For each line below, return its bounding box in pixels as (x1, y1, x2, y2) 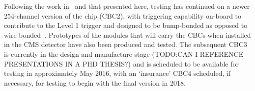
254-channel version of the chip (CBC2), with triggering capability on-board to (4, 10, 242, 21)
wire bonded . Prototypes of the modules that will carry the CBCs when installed (4, 29, 251, 40)
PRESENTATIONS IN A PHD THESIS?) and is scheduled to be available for (4, 58, 239, 68)
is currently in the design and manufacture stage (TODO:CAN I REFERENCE (4, 48, 244, 59)
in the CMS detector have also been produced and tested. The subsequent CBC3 (4, 39, 247, 49)
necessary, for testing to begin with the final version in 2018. (4, 77, 186, 88)
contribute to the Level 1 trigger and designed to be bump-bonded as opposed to (4, 20, 248, 30)
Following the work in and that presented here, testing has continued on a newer (4, 1, 250, 11)
